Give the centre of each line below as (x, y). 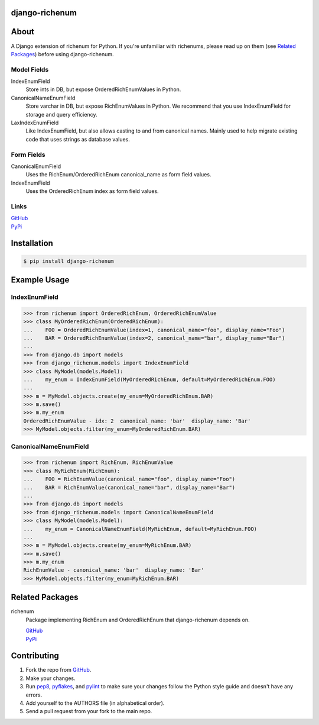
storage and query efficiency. (61, 114)
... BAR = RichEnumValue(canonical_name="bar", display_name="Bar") (129, 487)
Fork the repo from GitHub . (58, 670)
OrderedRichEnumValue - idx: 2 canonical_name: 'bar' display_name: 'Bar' (137, 421)
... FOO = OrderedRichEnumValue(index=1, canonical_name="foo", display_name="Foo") (154, 330)
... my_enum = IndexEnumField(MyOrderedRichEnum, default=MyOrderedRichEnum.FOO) (149, 379)
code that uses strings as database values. (78, 139)
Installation (32, 244)
